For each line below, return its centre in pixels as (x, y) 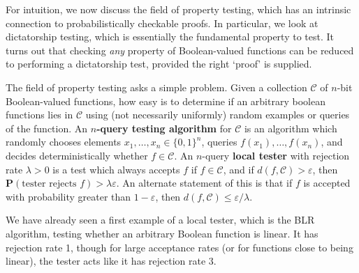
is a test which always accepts (116, 169)
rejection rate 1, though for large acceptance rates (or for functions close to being (179, 247)
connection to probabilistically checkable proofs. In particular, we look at (162, 23)
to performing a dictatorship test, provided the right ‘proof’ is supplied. (159, 64)
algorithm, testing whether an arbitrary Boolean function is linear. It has (162, 233)
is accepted (327, 183)
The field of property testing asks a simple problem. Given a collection (156, 87)
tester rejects (49, 184)
